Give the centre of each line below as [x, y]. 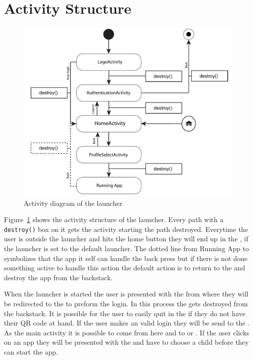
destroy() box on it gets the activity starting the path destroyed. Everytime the [126, 229]
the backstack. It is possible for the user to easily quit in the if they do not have [125, 313]
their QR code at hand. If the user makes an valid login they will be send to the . [127, 323]
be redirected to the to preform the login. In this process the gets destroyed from [126, 303]
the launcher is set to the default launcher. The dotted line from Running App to [126, 248]
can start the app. [31, 351]
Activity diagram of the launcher [73, 203]
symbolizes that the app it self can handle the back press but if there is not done [126, 258]
